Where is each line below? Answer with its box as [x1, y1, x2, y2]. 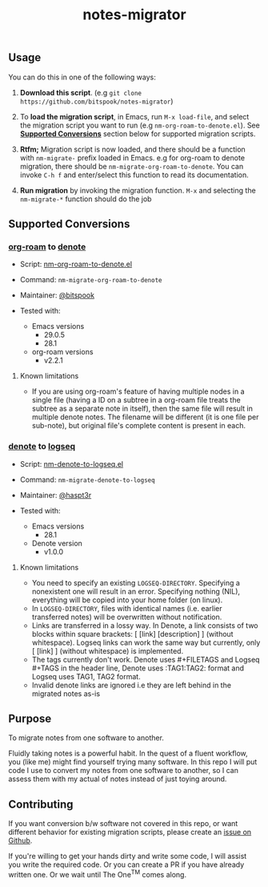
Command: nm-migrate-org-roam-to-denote [19, 275, 162, 285]
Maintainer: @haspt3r [19, 490, 92, 500]
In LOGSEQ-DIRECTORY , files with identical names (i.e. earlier [31, 603, 222, 613]
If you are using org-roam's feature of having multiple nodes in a [31, 387, 245, 396]
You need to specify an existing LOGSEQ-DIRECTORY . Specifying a [31, 577, 240, 587]
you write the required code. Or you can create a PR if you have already [8, 860, 245, 869]
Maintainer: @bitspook [19, 290, 94, 300]
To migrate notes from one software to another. [8, 733, 164, 743]
